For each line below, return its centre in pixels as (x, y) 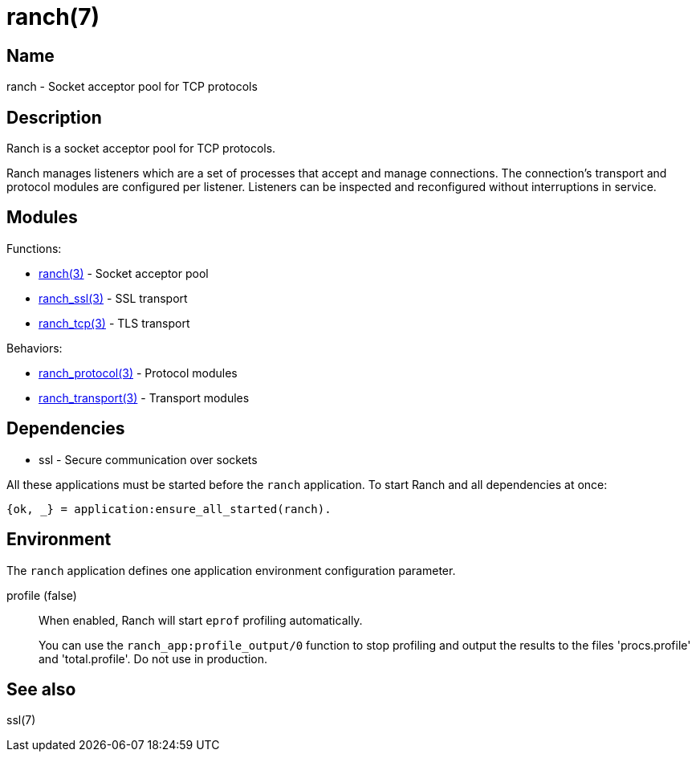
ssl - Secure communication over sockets (148, 459)
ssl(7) (21, 720)
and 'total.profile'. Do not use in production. (153, 658)
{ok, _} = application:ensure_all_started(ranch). (169, 509)
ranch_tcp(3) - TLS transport (114, 323)
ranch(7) (53, 17)
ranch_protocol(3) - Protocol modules (138, 373)
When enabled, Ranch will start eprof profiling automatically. (201, 620)
